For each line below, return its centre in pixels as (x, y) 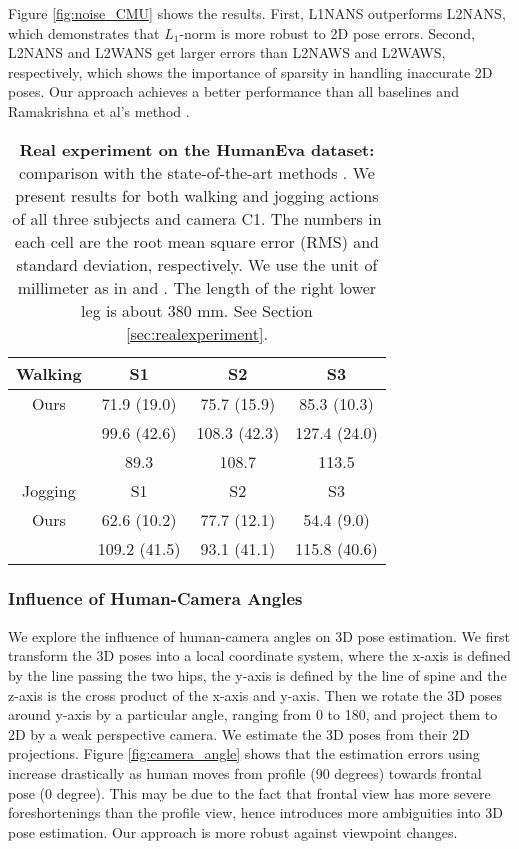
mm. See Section (255, 310)
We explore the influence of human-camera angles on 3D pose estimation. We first (259, 635)
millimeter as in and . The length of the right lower (197, 287)
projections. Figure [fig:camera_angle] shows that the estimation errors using (244, 753)
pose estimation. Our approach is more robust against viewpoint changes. (233, 831)
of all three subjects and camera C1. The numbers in (197, 218)
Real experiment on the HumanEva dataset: (197, 149)
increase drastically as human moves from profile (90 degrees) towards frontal (245, 772)
